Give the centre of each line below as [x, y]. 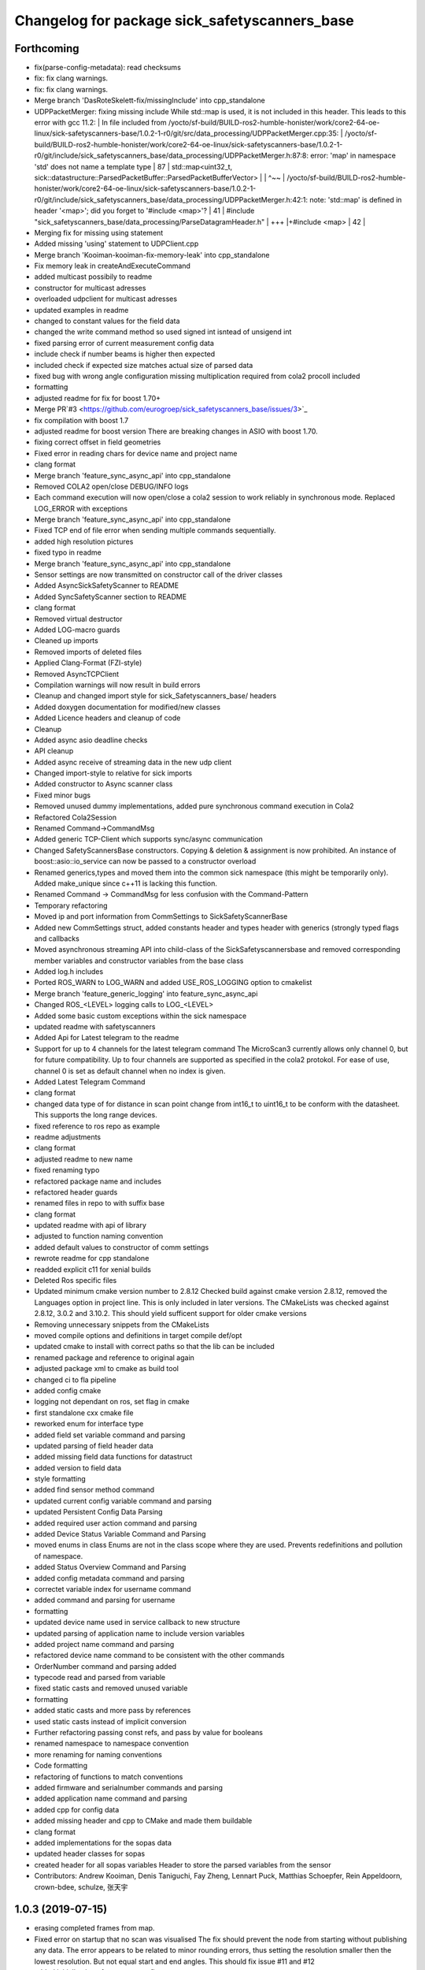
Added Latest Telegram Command [90, 1082]
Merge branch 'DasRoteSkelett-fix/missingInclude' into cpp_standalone [150, 100]
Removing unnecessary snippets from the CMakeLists [122, 1325]
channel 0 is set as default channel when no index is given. [130, 1071]
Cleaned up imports [66, 641]
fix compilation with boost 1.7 [81, 420]
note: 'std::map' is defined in [356, 199]
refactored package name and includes [98, 1181]
